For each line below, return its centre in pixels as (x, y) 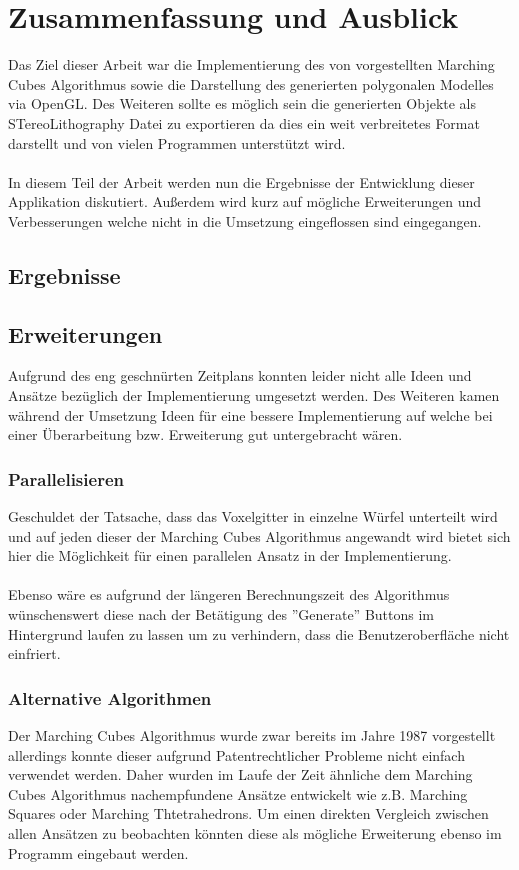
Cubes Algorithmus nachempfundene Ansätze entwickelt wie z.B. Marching (238, 793)
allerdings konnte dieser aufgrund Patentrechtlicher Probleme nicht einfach (236, 754)
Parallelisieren (66, 478)
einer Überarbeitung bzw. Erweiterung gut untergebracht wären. (205, 434)
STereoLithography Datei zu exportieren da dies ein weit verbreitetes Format (244, 122)
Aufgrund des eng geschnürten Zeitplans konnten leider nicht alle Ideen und (240, 375)
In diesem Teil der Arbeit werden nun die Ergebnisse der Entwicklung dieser (241, 181)
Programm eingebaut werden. (98, 852)
